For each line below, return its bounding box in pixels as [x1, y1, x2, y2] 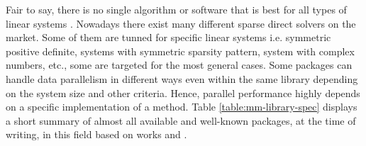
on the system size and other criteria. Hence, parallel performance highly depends [6, 85, 360, 100]
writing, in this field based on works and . [6, 127, 187, 142]
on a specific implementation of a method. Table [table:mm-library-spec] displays [6, 99, 357, 114]
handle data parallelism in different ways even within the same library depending [6, 71, 358, 86]
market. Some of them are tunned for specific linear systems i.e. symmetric [6, 30, 331, 45]
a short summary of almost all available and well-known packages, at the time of [6, 113, 356, 128]
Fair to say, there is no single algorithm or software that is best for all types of [6, 2, 347, 16]
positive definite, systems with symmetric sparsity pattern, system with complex [6, 43, 355, 58]
